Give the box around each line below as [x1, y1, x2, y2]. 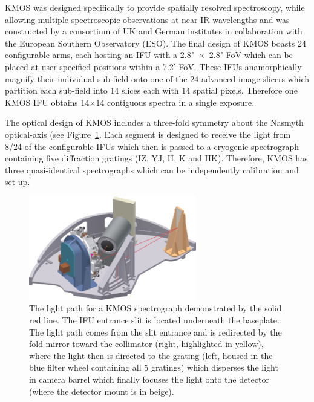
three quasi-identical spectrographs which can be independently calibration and [5, 163, 299, 176]
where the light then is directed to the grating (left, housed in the [29, 349, 273, 361]
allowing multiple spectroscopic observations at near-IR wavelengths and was [5, 13, 290, 25]
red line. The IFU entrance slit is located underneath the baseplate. [29, 313, 280, 326]
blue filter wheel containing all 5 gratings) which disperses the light [29, 361, 278, 374]
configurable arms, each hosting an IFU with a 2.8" [5, 48, 194, 61]
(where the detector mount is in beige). [29, 384, 174, 397]
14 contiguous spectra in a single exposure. [96, 96, 255, 108]
